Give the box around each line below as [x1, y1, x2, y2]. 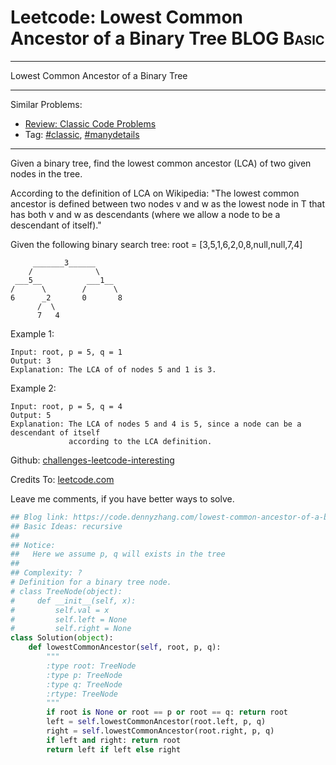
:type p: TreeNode [46, 670, 123, 680]
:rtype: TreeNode [46, 689, 118, 699]
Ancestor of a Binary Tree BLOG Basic [10, 27, 325, 50]
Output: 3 [10, 356, 52, 366]
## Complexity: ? [10, 568, 83, 578]
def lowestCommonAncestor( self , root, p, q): [28, 642, 222, 653]
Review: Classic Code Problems [24, 117, 157, 130]
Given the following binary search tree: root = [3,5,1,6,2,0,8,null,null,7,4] [10, 238, 303, 250]
